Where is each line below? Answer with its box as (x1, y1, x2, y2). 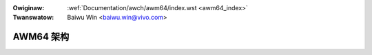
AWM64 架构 (12, 31, 70, 43)
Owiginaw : (12, 4, 45, 12)
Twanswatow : (12, 14, 54, 22)
